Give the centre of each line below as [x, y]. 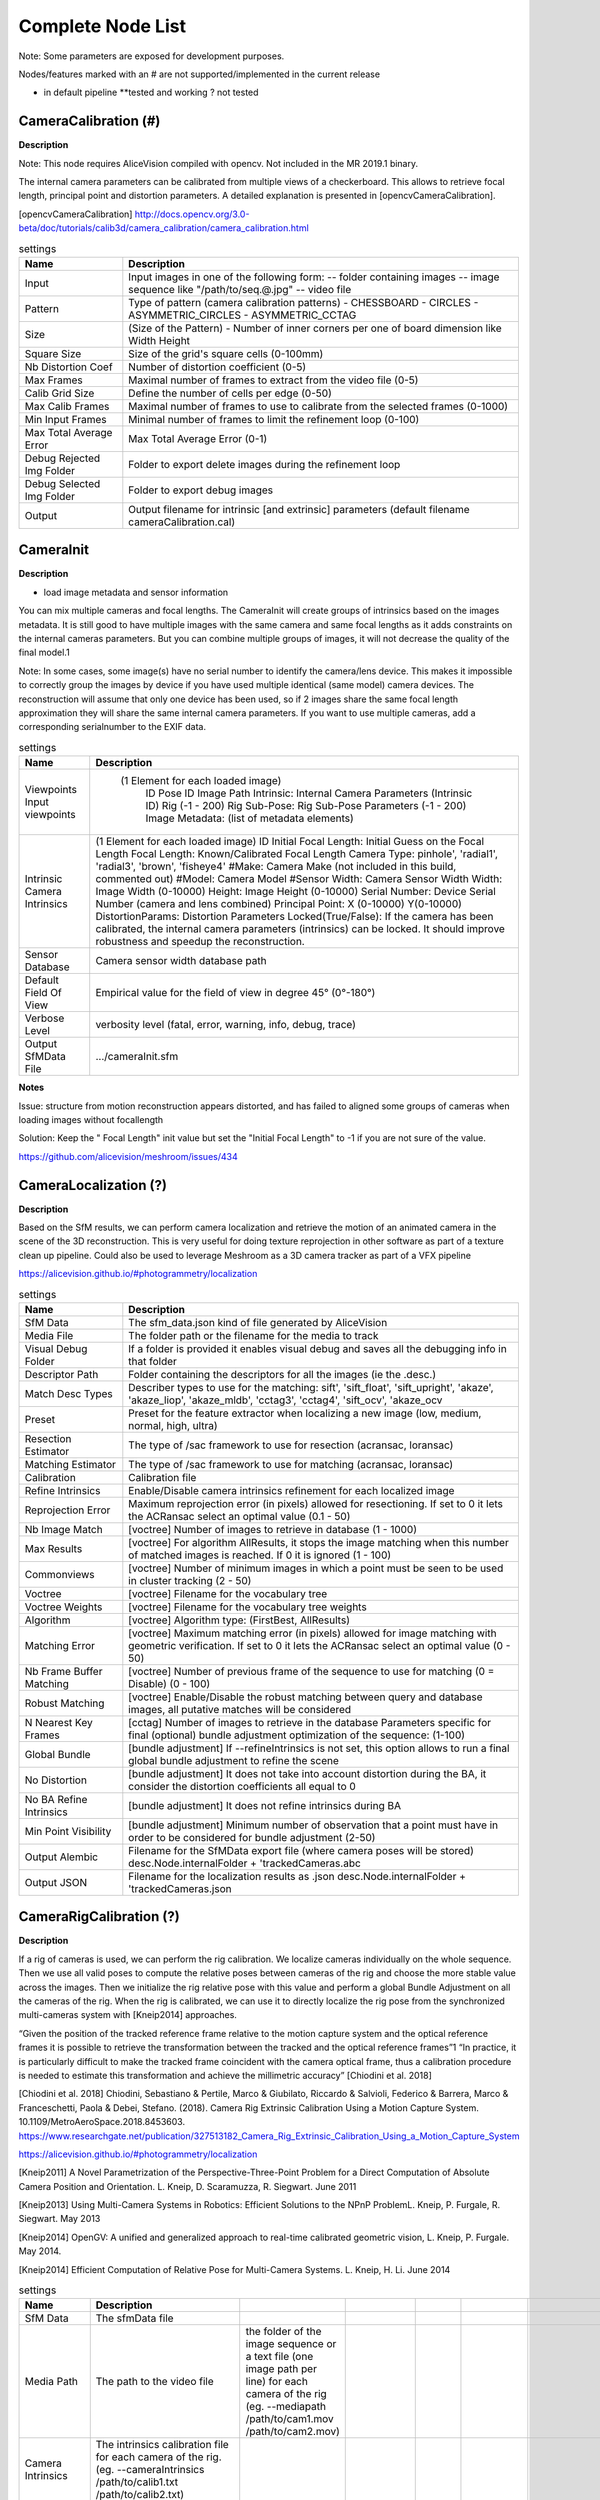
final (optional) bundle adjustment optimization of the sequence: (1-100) [296, 1735]
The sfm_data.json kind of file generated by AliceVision [258, 1322]
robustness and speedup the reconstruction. [200, 942]
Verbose [44, 1018]
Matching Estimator [70, 1464]
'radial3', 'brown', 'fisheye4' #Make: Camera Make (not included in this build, [276, 867]
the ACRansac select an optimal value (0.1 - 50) [239, 1516]
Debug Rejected [62, 458]
